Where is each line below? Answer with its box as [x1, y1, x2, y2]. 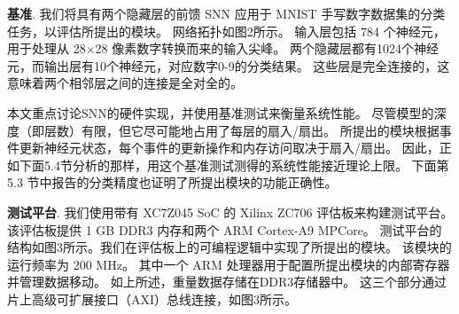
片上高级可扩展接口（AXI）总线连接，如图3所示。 [7, 289, 298, 308]
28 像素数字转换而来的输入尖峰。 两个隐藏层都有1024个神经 [95, 39, 439, 58]
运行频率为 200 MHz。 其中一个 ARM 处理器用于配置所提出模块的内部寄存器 [7, 255, 450, 273]
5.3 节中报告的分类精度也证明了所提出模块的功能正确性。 [7, 173, 338, 192]
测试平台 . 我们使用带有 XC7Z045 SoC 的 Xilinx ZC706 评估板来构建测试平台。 [7, 202, 454, 221]
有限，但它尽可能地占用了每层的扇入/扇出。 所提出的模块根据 [81, 121, 440, 139]
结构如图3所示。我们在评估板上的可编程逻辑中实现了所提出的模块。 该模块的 [7, 238, 452, 256]
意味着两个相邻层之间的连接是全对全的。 [7, 74, 243, 92]
